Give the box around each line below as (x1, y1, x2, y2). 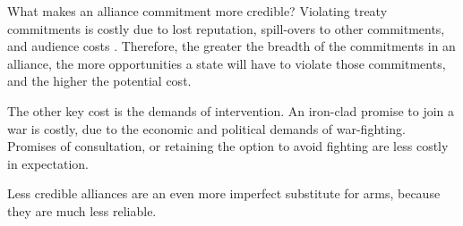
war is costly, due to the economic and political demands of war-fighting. (7, 119, 406, 138)
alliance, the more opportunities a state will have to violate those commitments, (7, 54, 446, 72)
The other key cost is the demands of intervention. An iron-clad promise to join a (7, 101, 454, 120)
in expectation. (7, 154, 90, 172)
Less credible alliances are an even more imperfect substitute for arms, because (7, 184, 441, 203)
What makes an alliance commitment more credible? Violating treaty (7, 2, 388, 20)
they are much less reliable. (7, 201, 157, 220)
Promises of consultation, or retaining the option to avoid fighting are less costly (7, 137, 449, 155)
